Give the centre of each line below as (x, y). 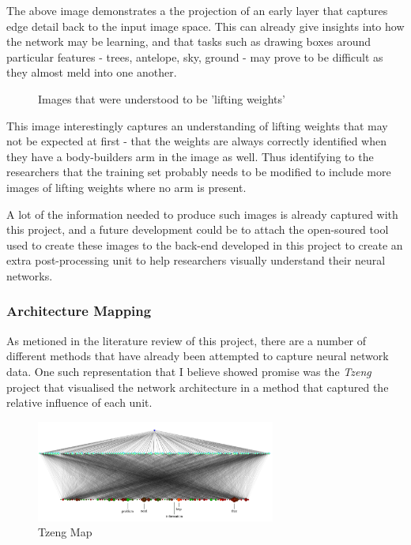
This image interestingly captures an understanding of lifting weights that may (197, 125)
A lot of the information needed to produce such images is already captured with (202, 214)
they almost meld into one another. (92, 72)
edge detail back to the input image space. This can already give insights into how (205, 26)
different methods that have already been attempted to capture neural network (198, 356)
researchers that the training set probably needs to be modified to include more (199, 172)
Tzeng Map (65, 532)
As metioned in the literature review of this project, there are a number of (187, 340)
